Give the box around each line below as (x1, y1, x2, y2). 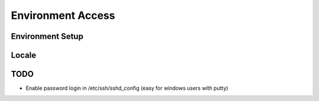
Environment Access (11, 9, 115, 22)
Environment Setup (11, 31, 84, 41)
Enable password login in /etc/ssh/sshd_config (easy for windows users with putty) (25, 84, 229, 92)
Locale (11, 50, 37, 60)
